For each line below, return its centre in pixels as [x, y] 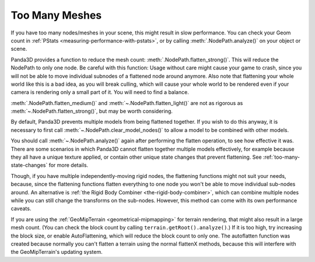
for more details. [69, 165]
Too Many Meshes [56, 15]
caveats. [21, 209]
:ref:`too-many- [281, 157]
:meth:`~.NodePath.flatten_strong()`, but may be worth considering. [92, 111]
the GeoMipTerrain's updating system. [57, 252]
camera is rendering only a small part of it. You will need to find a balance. [100, 92]
